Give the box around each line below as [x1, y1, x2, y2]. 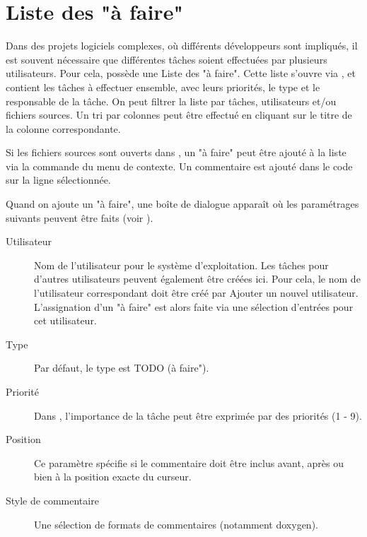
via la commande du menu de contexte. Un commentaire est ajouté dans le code [6, 158, 353, 173]
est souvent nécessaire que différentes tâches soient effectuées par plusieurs [6, 52, 327, 66]
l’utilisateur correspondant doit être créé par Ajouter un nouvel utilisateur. [34, 285, 359, 300]
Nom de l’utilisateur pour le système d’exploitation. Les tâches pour [34, 257, 329, 272]
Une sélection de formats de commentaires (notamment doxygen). [34, 517, 318, 531]
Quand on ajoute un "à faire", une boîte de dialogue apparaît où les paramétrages [6, 196, 359, 211]
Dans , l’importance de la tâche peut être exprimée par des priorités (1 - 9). [34, 408, 362, 423]
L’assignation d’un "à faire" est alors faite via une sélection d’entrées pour [34, 299, 354, 314]
